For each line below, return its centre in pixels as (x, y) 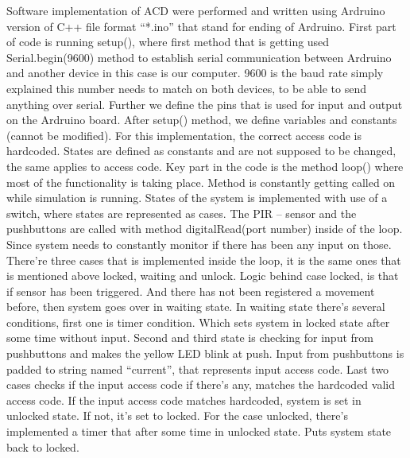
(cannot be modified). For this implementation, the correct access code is (184, 135)
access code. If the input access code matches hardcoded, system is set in (184, 400)
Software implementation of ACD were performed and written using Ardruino (196, 10)
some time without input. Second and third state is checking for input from (190, 338)
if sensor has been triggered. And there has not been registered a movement (191, 291)
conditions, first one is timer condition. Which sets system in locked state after (198, 322)
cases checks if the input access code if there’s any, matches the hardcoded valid (201, 384)
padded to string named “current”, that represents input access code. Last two (198, 369)
